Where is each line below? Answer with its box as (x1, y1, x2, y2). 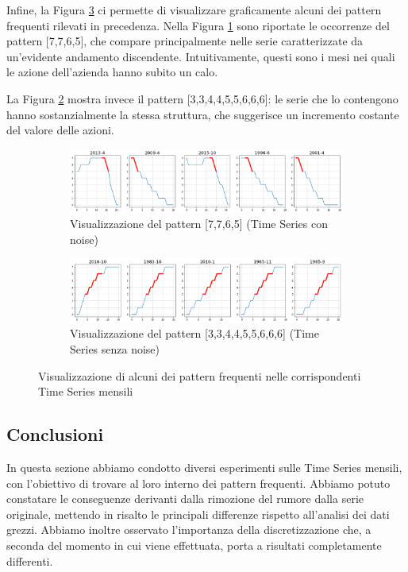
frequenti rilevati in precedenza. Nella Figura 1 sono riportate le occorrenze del (6, 17, 390, 33)
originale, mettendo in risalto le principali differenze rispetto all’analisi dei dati (6, 505, 390, 522)
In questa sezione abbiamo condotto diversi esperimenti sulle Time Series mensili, (6, 458, 402, 475)
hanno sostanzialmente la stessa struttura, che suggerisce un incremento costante (6, 106, 399, 122)
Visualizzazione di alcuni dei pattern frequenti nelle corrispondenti (38, 367, 361, 384)
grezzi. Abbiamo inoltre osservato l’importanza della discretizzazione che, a (6, 521, 371, 538)
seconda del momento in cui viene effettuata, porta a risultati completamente (6, 536, 382, 553)
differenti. (6, 552, 53, 569)
